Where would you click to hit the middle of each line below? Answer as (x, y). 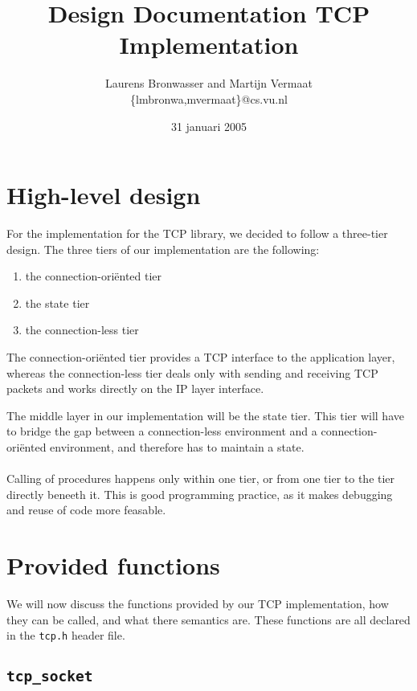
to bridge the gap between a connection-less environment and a (162, 431)
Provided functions (113, 565)
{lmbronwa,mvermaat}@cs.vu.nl (209, 98)
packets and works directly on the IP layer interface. (135, 388)
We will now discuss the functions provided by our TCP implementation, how (198, 604)
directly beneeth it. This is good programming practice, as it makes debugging (200, 494)
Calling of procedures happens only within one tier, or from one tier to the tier (201, 478)
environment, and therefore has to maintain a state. (177, 446)
